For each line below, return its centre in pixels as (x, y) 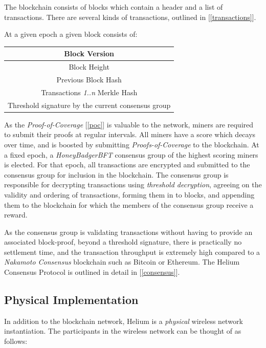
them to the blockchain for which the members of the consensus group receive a (129, 204)
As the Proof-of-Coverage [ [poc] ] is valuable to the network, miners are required (129, 124)
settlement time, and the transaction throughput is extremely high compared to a (132, 252)
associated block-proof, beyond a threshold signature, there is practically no (123, 242)
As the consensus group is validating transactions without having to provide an (128, 232)
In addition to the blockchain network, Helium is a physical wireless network (124, 321)
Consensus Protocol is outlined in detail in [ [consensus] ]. (92, 272)
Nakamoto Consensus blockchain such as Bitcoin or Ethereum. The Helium (122, 262)
